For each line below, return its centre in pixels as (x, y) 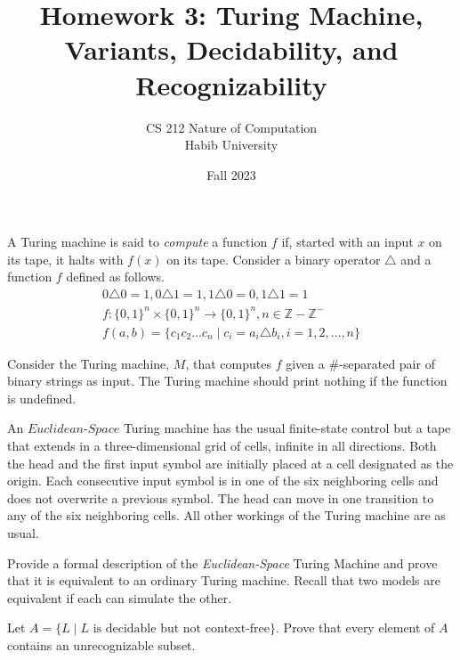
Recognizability (231, 84)
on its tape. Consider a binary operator (274, 259)
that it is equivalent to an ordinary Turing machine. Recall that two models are (224, 580)
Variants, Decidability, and (231, 49)
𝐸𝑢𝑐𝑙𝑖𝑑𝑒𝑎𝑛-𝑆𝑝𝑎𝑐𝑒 (73, 430)
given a (305, 363)
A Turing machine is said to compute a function (137, 242)
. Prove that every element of (355, 627)
